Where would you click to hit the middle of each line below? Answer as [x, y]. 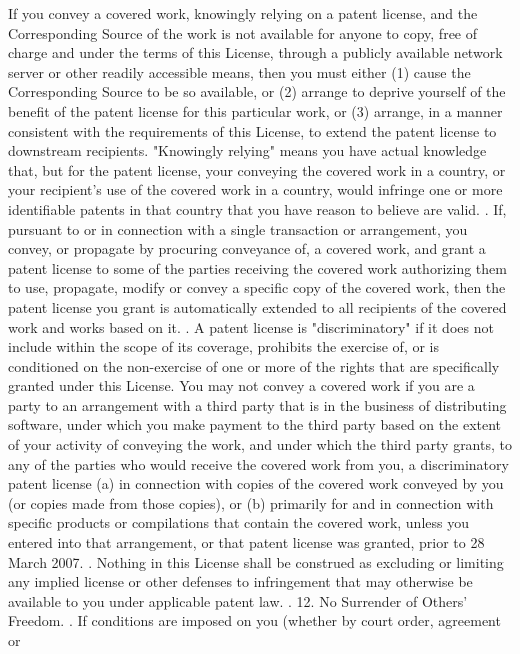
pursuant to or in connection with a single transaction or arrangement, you [238, 228]
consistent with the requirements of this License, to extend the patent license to [252, 130]
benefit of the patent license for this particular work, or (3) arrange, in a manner [255, 110]
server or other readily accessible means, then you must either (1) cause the [239, 71]
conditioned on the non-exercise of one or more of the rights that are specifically [254, 365]
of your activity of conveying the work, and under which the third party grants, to [260, 444]
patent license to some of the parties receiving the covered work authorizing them [257, 267]
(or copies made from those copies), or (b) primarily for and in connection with [251, 502]
